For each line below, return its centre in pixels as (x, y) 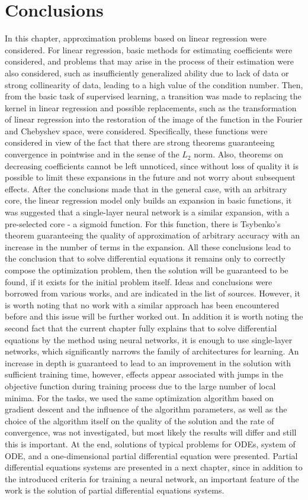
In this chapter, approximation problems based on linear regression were (136, 38)
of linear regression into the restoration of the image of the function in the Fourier (154, 119)
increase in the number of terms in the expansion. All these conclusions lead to (148, 246)
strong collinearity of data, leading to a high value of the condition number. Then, (154, 84)
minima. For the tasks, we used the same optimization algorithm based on (139, 397)
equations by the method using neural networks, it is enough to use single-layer (149, 339)
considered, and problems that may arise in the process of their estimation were (149, 61)
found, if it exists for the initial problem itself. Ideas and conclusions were (139, 281)
